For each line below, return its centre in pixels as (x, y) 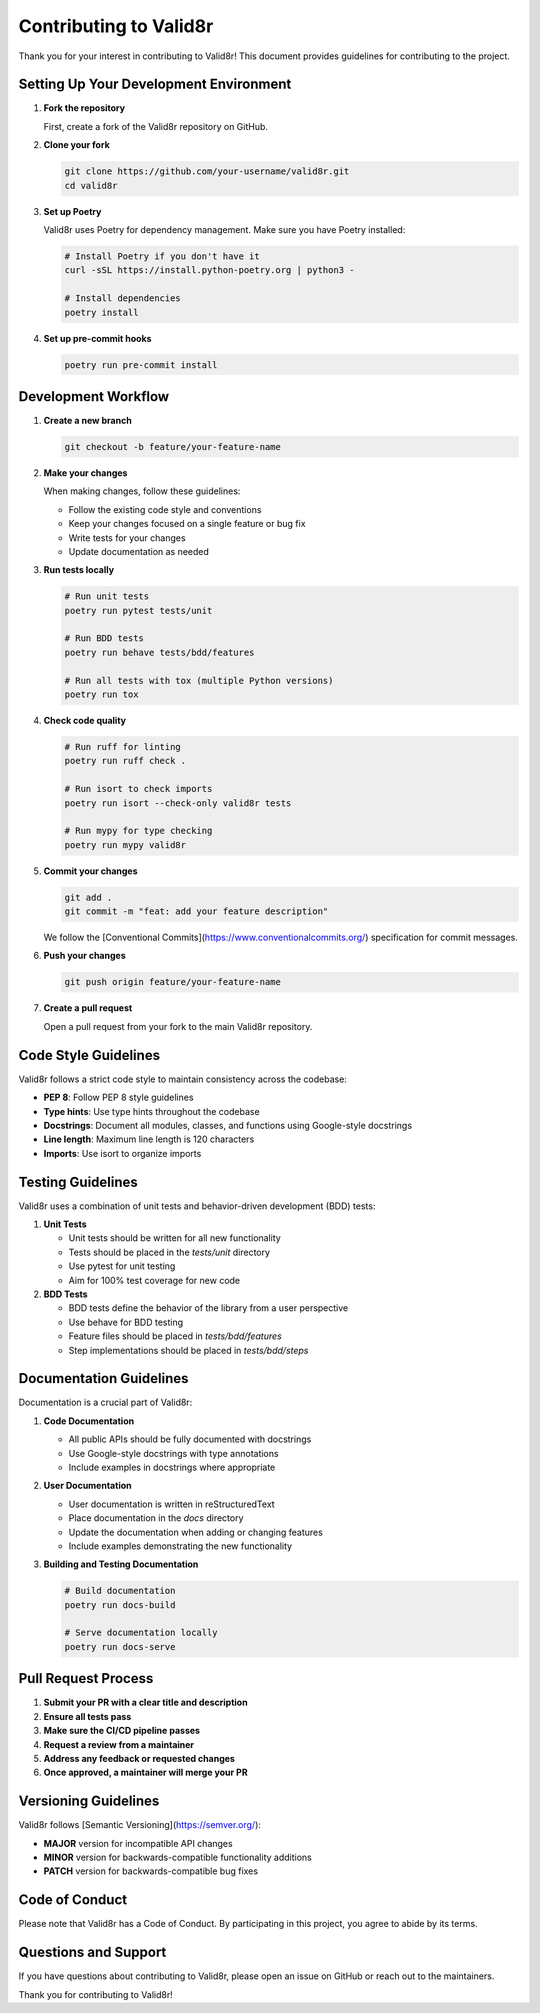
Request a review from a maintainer (119, 1744)
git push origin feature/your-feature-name (173, 982)
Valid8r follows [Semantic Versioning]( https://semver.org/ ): (140, 1825)
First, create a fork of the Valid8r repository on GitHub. (156, 126)
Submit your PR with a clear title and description (146, 1702)
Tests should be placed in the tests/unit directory (169, 1252)
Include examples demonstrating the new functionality (180, 1546)
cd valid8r (91, 185)
